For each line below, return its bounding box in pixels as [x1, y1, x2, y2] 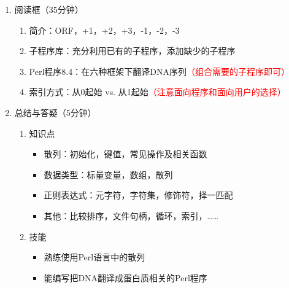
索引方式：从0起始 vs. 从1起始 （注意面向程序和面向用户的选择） [29, 85, 286, 98]
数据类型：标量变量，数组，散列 [44, 168, 173, 181]
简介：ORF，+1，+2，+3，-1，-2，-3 [29, 23, 180, 36]
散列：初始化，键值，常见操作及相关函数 [44, 147, 207, 160]
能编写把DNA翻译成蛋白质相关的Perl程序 [44, 271, 207, 284]
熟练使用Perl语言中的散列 [44, 251, 145, 263]
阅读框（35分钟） [14, 3, 83, 15]
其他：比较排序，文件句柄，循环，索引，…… [44, 209, 219, 222]
